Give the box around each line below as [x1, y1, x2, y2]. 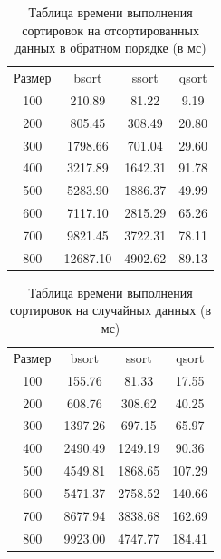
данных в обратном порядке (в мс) [14, 38, 207, 57]
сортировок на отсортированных [22, 20, 199, 39]
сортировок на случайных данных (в [10, 300, 212, 319]
